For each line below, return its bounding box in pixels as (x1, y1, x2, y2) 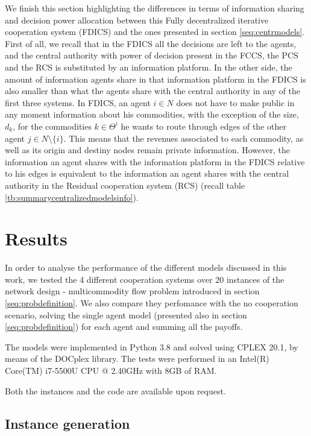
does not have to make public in (176, 96, 295, 109)
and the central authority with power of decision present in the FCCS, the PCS (5, 49, 298, 62)
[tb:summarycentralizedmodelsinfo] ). (5, 191, 139, 203)
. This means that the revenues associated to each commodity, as (63, 131, 304, 144)
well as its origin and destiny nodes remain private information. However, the (5, 144, 291, 156)
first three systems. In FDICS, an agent (5, 96, 151, 109)
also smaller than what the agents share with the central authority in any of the (5, 84, 301, 97)
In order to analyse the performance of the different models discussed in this (5, 261, 287, 274)
